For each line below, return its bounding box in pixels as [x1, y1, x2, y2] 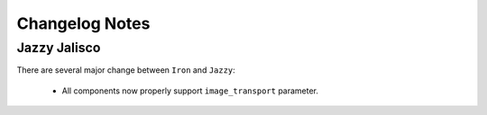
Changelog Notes [16, 13, 151, 33]
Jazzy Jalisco [16, 40, 101, 56]
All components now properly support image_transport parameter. [61, 85, 319, 96]
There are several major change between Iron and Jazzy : [16, 65, 236, 75]
